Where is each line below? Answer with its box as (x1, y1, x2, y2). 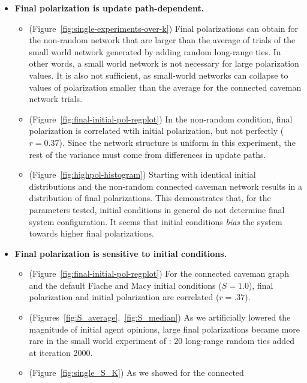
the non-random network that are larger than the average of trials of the (29, 34, 296, 46)
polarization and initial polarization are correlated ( (29, 291, 219, 303)
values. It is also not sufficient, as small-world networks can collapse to (29, 68, 288, 81)
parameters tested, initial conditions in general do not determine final (29, 203, 285, 216)
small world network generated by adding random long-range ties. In (29, 45, 281, 58)
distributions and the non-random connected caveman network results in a (29, 179, 303, 192)
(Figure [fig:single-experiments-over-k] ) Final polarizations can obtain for (29, 22, 299, 34)
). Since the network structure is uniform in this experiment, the (59, 136, 296, 148)
